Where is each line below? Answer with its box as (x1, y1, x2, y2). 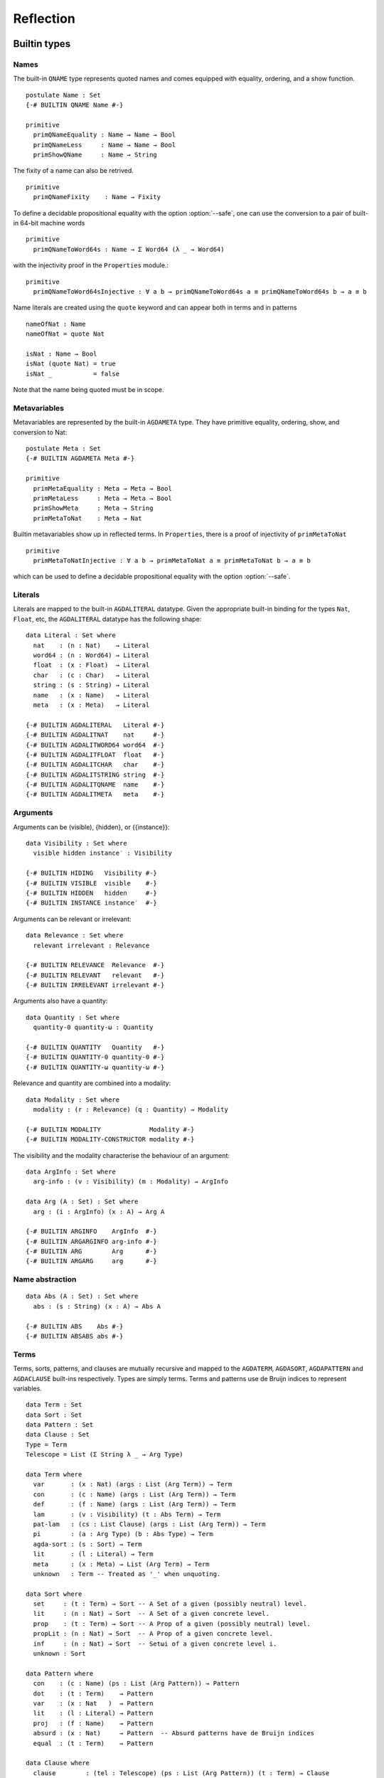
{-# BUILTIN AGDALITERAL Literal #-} (26, 720, 165, 729)
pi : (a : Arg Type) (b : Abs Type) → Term (33, 1530, 213, 1538)
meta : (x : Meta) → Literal (33, 701, 150, 709)
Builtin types (13, 38, 71, 50)
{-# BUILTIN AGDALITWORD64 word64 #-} (26, 740, 165, 749)
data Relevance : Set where (26, 932, 124, 939)
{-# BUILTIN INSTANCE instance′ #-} (26, 899, 158, 907)
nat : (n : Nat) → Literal (33, 641, 150, 649)
